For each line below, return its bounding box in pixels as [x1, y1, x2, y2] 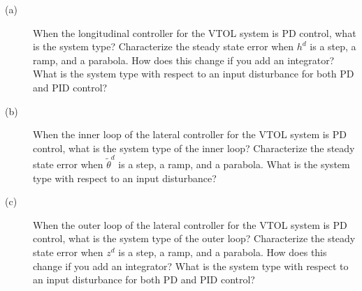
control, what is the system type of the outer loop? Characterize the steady [33, 231, 356, 246]
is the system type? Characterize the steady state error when [33, 39, 294, 54]
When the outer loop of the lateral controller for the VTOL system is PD [33, 217, 347, 232]
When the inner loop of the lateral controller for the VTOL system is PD [33, 127, 347, 142]
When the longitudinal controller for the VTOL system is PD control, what [33, 25, 356, 40]
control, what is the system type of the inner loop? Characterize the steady [33, 140, 355, 155]
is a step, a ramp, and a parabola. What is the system [118, 157, 350, 172]
